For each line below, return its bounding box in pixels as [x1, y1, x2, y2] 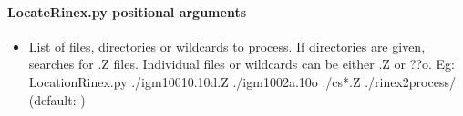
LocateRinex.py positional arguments [7, 2, 246, 21]
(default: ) [28, 90, 86, 109]
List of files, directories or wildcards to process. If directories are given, [28, 36, 426, 55]
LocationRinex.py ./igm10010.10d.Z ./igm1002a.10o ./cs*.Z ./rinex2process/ [28, 72, 456, 91]
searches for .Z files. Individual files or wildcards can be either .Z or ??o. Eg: [28, 54, 455, 73]
